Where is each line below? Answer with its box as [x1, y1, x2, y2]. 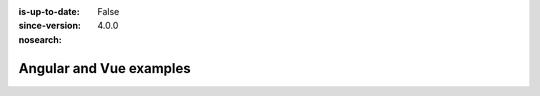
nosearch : [18, 33, 62, 45]
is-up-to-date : [18, 6, 80, 17]
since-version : [18, 20, 82, 32]
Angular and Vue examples [18, 60, 191, 77]
